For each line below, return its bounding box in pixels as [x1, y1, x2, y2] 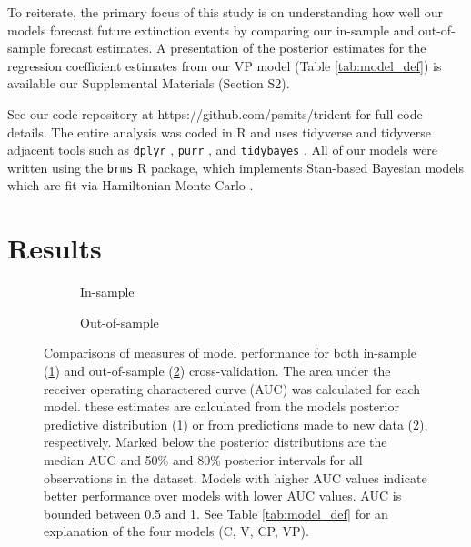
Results [7, 229, 102, 267]
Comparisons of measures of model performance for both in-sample [44, 343, 417, 362]
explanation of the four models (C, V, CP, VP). [44, 522, 309, 541]
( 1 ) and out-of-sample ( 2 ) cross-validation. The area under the [44, 360, 391, 380]
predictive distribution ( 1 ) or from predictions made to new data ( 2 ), [44, 414, 428, 433]
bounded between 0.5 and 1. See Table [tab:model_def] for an [44, 503, 388, 522]
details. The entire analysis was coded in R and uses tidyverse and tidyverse [7, 122, 432, 141]
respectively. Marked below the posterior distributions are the [44, 432, 387, 451]
